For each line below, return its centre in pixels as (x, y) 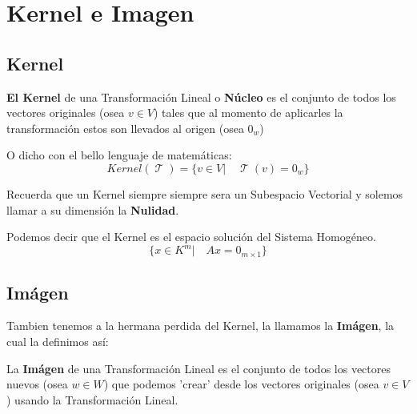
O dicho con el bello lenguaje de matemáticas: (119, 155)
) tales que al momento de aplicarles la (249, 113)
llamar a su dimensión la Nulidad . (93, 209)
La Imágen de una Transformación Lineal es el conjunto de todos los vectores (198, 368)
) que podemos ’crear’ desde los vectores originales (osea (241, 384)
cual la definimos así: (58, 342)
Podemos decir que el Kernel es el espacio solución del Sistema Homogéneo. (191, 237)
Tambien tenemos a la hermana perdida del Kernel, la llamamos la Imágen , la (200, 326)
